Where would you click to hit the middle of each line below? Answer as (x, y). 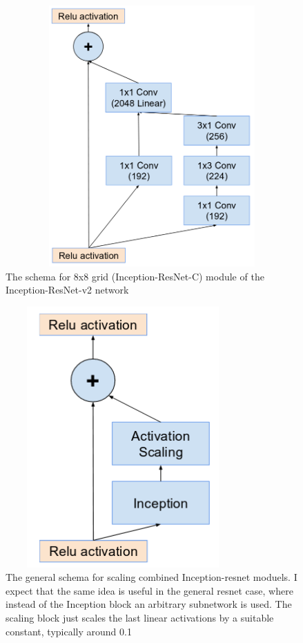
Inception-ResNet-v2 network (67, 290)
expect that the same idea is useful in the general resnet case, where (149, 590)
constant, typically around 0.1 (69, 631)
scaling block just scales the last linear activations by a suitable (140, 618)
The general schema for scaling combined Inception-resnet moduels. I (151, 577)
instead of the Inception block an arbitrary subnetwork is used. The (149, 604)
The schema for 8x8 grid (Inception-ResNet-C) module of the (135, 276)
